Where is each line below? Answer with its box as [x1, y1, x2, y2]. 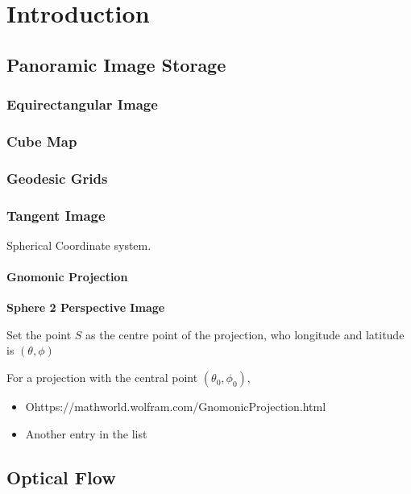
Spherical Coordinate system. [6, 236, 152, 253]
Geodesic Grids [6, 168, 108, 188]
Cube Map [6, 131, 77, 151]
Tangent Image [6, 205, 106, 225]
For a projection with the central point [6, 369, 198, 386]
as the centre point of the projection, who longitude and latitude [85, 326, 405, 342]
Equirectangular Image [6, 94, 158, 114]
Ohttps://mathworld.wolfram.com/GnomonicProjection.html [25, 398, 326, 415]
